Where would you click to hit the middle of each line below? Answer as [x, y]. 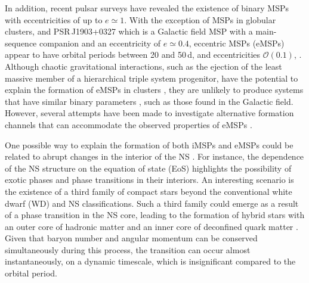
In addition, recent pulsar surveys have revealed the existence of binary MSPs [147, 8]
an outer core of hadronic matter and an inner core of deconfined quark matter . [152, 226]
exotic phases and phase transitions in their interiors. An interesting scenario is [149, 180]
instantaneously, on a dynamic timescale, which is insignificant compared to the [150, 261]
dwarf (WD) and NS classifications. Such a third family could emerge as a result [152, 203]
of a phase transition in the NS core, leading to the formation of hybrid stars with [155, 215]
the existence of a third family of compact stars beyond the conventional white [149, 191]
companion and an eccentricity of [100, 43]
